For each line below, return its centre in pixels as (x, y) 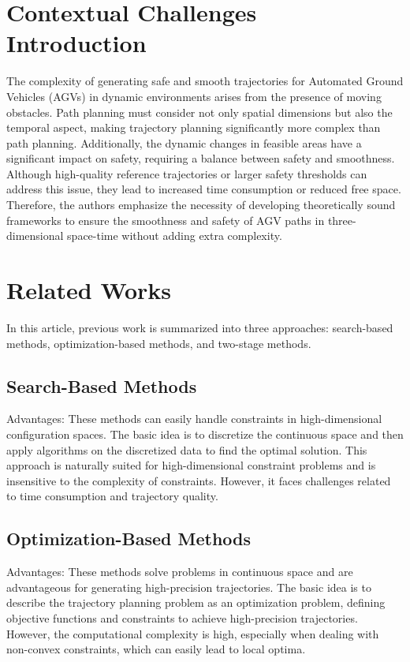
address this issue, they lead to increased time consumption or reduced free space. (204, 189)
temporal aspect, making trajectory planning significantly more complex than (194, 127)
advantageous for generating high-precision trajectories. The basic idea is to (189, 587)
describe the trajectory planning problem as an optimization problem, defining (196, 602)
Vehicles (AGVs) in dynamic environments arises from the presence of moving (194, 96)
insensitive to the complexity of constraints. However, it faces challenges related (199, 480)
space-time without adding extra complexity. (175, 236)
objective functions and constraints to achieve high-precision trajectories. (182, 617)
